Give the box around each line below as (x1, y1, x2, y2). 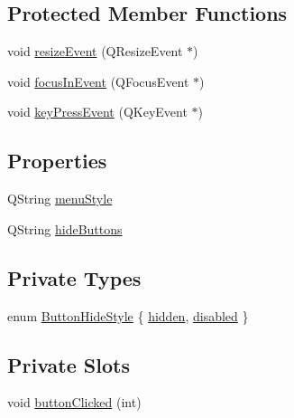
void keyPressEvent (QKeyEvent (7, 102, 188, 121)
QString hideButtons (7, 219, 123, 238)
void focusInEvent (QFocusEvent (7, 71, 189, 90)
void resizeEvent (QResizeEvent (7, 42, 183, 61)
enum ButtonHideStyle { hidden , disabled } (7, 306, 249, 325)
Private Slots (7, 350, 130, 378)
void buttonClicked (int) (7, 393, 142, 412)
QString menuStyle (7, 189, 113, 208)
